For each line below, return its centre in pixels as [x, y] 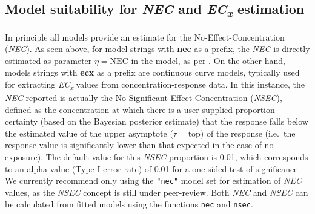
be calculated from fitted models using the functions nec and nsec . [129, 204]
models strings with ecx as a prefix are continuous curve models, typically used [152, 72]
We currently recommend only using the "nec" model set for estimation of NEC [153, 180]
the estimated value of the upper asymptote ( [89, 133]
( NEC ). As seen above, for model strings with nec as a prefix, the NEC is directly [157, 49]
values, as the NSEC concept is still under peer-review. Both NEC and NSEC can [157, 192]
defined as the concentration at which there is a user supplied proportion [140, 109]
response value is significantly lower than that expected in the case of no [139, 145]
